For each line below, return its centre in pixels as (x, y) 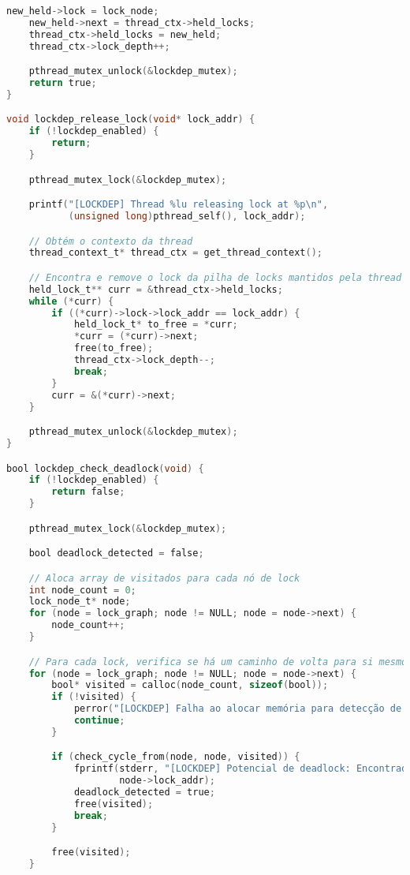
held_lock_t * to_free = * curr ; (156, 325)
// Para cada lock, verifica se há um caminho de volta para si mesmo (218, 662)
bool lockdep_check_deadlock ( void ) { (105, 468)
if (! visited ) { (94, 697)
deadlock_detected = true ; (144, 793)
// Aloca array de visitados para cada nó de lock (164, 578)
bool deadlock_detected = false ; (116, 553)
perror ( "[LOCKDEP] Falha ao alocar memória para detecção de (238, 709)
